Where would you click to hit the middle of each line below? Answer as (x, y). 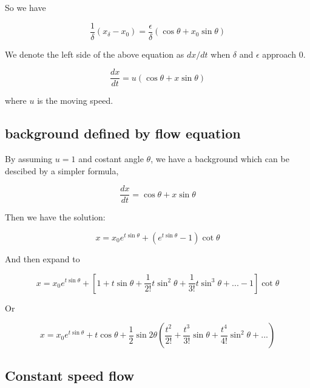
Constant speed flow (70, 375)
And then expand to (42, 258)
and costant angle (111, 159)
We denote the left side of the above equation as (95, 54)
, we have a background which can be (220, 159)
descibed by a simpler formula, (62, 170)
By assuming (29, 159)
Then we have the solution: (55, 217)
